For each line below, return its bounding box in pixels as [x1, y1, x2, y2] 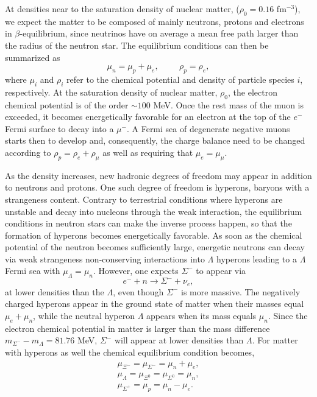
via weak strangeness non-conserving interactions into [5, 252, 205, 265]
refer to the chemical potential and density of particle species [66, 72, 294, 85]
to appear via [196, 264, 246, 277]
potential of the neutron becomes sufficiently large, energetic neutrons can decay [5, 241, 305, 253]
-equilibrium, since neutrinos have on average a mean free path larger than [20, 27, 299, 40]
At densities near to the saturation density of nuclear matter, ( [5, 2, 240, 15]
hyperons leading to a [216, 252, 297, 265]
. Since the [268, 309, 308, 321]
